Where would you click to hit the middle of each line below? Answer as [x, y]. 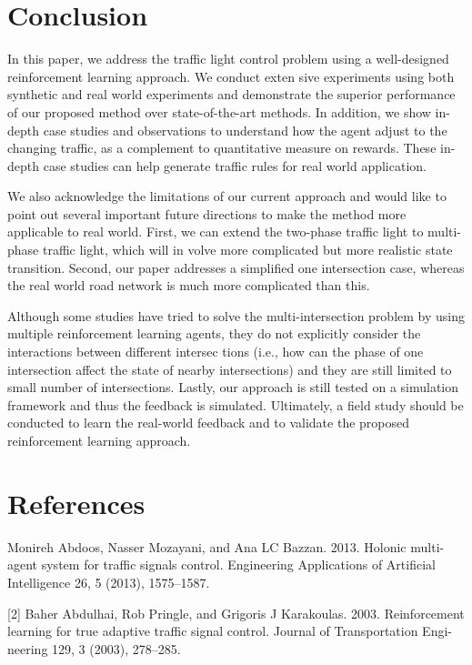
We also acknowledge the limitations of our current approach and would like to [227, 196]
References [76, 503]
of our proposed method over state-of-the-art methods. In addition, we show [219, 111]
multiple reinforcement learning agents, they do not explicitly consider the [214, 333]
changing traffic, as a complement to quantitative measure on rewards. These [222, 148]
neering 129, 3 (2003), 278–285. [94, 648]
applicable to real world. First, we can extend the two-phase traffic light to [216, 232]
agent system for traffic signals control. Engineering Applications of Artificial [221, 564]
